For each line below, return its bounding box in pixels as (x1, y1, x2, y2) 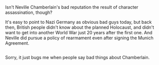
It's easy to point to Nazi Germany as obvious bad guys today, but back (5, 19, 152, 25)
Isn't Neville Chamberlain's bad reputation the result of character (5, 4, 139, 10)
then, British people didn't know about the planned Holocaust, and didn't (5, 24, 155, 30)
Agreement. (5, 40, 29, 46)
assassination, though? (5, 9, 52, 15)
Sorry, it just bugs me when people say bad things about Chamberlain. (5, 55, 150, 61)
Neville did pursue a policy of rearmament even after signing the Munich (5, 35, 154, 41)
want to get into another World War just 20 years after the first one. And (5, 30, 153, 35)
